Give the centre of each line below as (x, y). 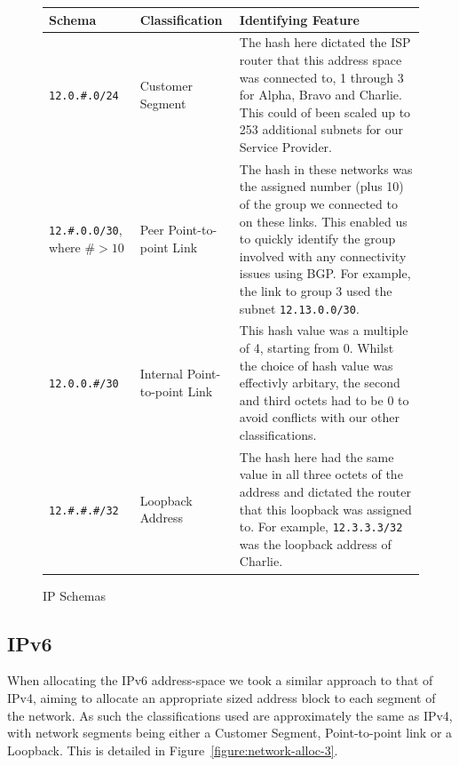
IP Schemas (75, 595)
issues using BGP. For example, (325, 273)
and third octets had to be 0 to (324, 399)
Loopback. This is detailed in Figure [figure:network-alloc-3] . (173, 750)
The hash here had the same (317, 456)
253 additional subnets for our (321, 129)
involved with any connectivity (323, 255)
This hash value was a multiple (324, 330)
